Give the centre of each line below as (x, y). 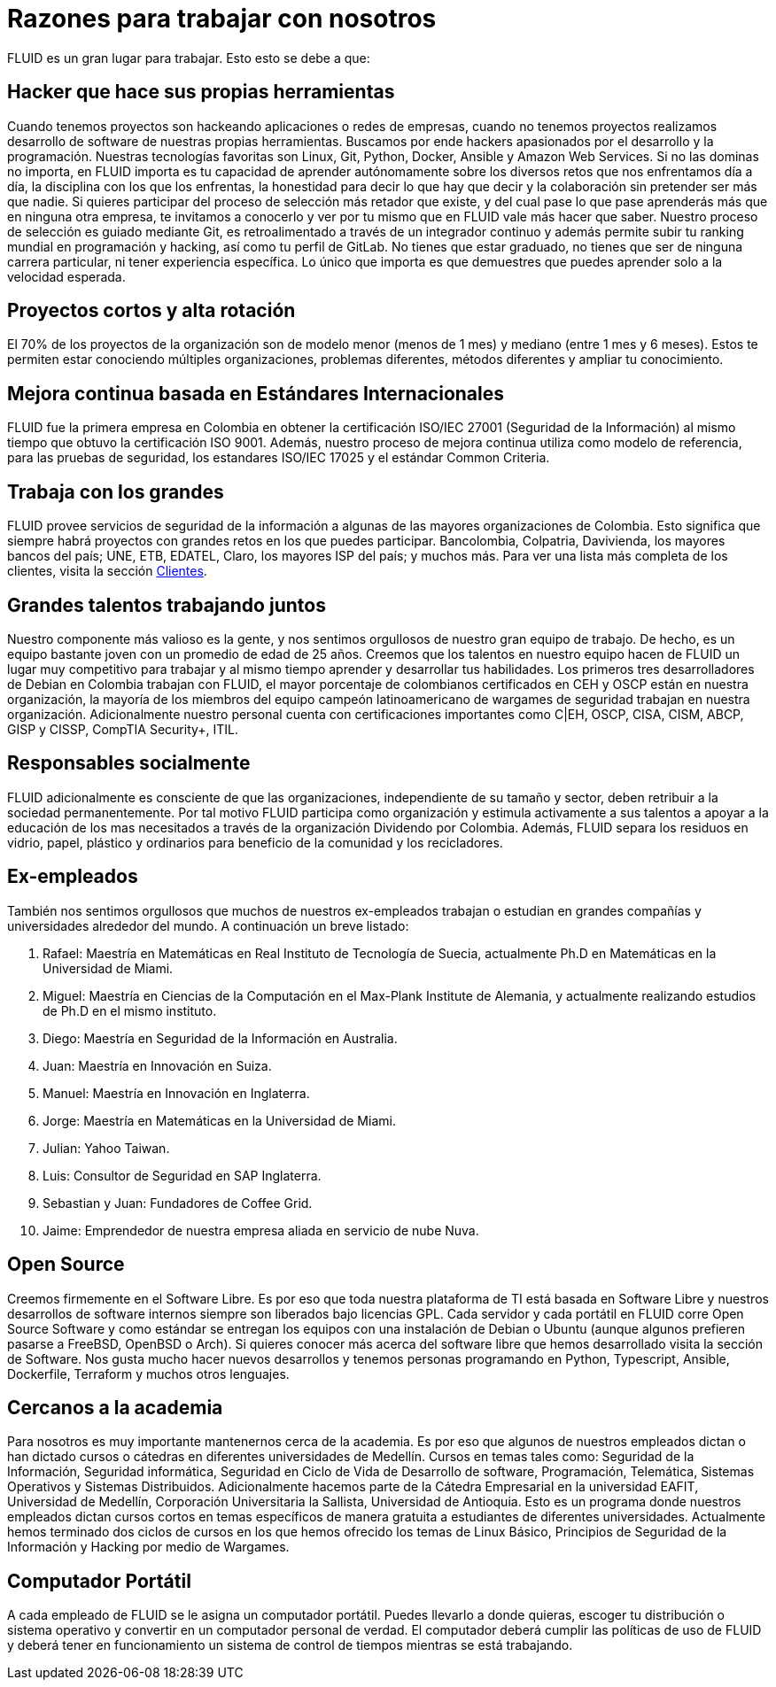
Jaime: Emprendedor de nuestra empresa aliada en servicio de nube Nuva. (261, 1230)
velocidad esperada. (66, 276)
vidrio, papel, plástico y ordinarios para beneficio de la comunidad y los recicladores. (255, 842)
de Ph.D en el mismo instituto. (130, 1010)
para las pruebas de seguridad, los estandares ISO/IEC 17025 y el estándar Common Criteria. (279, 458)
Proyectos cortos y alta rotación (151, 311)
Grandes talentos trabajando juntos (167, 605)
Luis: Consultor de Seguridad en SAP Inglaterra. (182, 1175)
